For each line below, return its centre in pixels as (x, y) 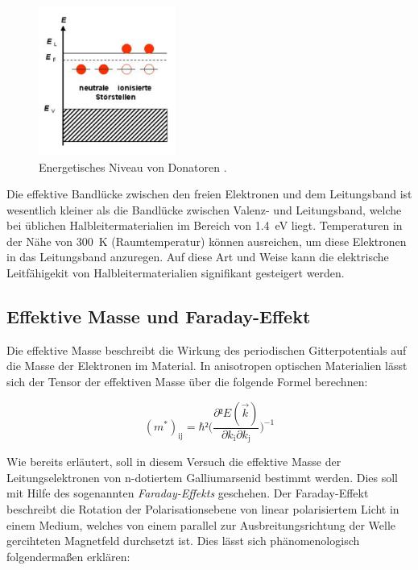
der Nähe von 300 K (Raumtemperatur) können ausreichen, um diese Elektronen (207, 241)
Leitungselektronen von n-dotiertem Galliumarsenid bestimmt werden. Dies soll (202, 477)
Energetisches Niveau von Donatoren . (133, 166)
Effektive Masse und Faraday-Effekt (159, 316)
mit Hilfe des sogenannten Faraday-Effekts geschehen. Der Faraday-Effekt (188, 493)
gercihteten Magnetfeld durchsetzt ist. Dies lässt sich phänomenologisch (183, 541)
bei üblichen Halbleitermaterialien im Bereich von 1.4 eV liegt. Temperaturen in (205, 225)
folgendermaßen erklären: (68, 556)
